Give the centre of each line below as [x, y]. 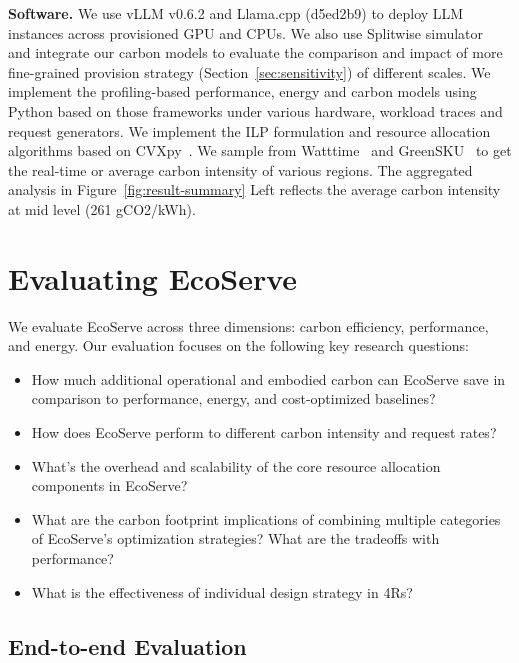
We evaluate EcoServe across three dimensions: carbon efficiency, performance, [248, 325]
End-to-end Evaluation [127, 645]
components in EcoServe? [109, 485]
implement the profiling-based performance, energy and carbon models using [242, 91]
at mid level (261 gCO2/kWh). [102, 208]
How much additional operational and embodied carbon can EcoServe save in [268, 378]
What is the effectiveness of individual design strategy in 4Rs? [222, 591]
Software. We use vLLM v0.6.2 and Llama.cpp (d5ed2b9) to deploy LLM [236, 13]
